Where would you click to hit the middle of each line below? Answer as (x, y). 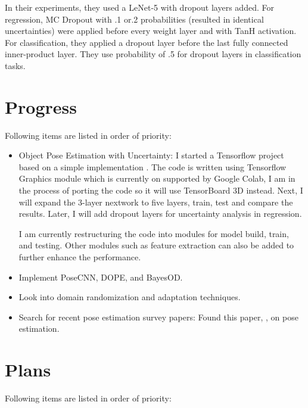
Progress (41, 106)
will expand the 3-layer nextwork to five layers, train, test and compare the (156, 202)
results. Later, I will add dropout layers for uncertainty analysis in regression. (160, 214)
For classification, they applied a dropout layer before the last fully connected (147, 42)
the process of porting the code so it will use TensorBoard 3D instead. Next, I (161, 190)
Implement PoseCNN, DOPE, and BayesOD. (101, 277)
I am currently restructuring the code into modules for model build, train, (154, 233)
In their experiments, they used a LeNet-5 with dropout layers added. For (139, 7)
